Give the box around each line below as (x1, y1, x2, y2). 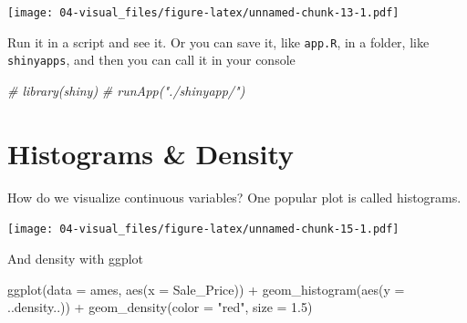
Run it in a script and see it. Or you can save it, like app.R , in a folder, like (7, 32, 430, 51)
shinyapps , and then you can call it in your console (7, 50, 296, 69)
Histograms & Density (7, 134, 295, 172)
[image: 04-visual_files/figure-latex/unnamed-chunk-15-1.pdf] (7, 223, 400, 236)
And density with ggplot (7, 248, 144, 267)
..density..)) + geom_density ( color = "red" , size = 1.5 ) (7, 297, 313, 317)
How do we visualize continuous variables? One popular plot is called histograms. (7, 187, 462, 206)
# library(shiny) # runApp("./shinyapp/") (7, 80, 245, 99)
